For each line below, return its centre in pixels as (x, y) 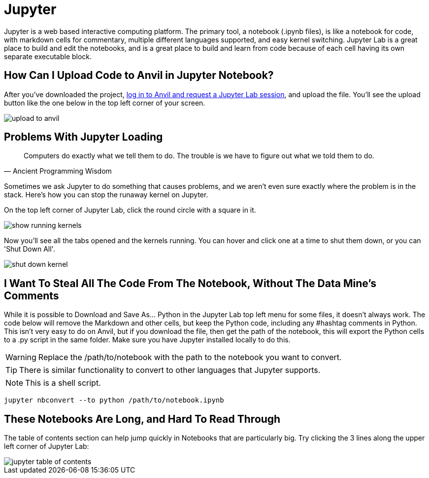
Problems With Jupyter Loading (83, 137)
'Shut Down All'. (30, 249)
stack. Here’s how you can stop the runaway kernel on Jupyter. (106, 195)
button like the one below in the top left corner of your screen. (105, 103)
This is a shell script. (63, 383)
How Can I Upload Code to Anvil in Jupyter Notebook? (139, 75)
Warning (21, 357)
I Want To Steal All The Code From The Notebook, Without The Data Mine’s (190, 283)
